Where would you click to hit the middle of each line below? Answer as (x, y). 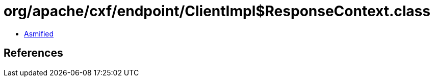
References (33, 53)
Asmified (39, 33)
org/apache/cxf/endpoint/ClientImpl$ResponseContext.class (217, 11)
